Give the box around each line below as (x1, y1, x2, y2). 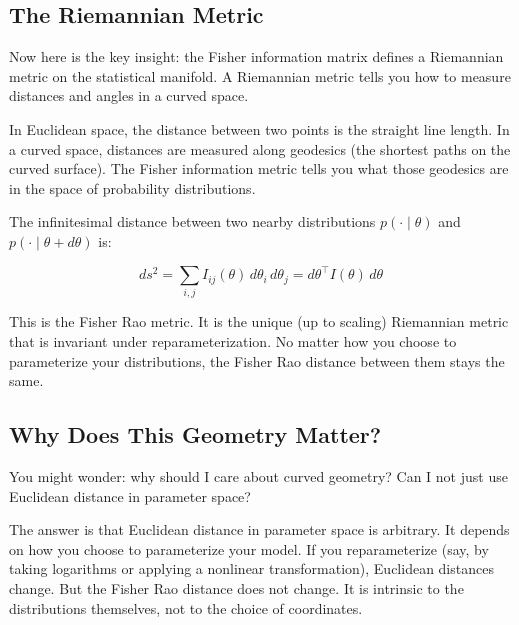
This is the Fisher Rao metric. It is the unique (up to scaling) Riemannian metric (9, 311, 509, 332)
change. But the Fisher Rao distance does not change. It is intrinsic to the (9, 577, 464, 598)
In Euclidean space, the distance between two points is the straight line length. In (9, 118, 510, 139)
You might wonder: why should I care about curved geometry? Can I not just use (9, 465, 508, 486)
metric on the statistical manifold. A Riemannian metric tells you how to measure (9, 65, 511, 86)
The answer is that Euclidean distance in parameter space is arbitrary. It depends (9, 519, 510, 540)
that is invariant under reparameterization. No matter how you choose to (9, 330, 457, 351)
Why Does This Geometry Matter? (9, 419, 382, 450)
